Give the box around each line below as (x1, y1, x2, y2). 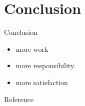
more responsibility (15, 60, 74, 71)
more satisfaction (15, 77, 68, 87)
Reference (4, 94, 33, 104)
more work (15, 43, 48, 54)
